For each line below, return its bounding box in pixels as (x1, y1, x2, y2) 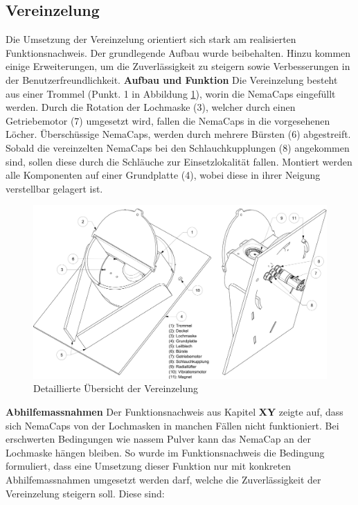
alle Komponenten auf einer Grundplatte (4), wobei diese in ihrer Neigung (6, 168, 321, 182)
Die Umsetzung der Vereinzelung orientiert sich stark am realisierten (6, 32, 296, 46)
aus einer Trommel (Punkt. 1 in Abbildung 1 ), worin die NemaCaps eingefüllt (6, 86, 336, 100)
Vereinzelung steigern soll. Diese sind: (6, 486, 165, 500)
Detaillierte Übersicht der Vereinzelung (33, 381, 199, 396)
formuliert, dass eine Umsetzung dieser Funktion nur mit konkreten (6, 459, 292, 473)
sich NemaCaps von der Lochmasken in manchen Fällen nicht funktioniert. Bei (6, 418, 339, 432)
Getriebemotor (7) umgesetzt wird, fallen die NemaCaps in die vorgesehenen (6, 113, 330, 127)
